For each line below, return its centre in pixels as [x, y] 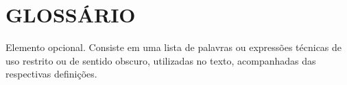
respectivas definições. [51, 74]
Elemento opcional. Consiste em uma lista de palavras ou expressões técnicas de [174, 47]
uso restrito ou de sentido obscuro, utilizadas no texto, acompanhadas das [161, 60]
